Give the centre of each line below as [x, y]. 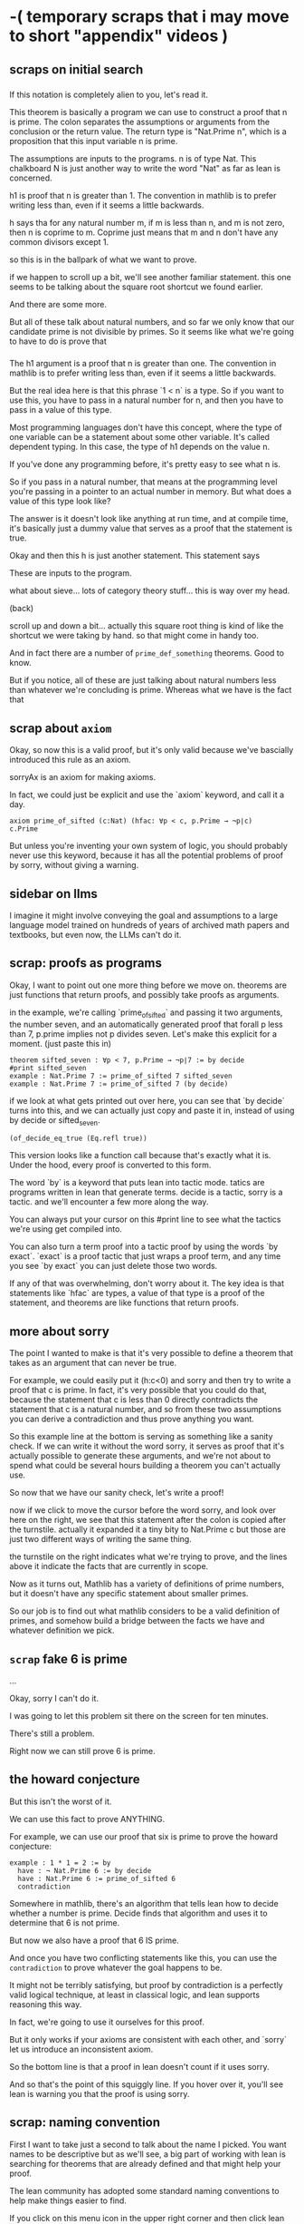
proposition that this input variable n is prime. [94, 141]
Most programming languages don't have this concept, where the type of [146, 427]
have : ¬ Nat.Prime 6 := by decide [85, 1870]
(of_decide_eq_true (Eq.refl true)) [78, 1139]
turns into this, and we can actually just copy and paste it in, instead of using [152, 1110]
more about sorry [60, 1331]
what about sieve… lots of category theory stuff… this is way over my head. [150, 590]
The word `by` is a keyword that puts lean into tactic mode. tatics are [137, 1183]
